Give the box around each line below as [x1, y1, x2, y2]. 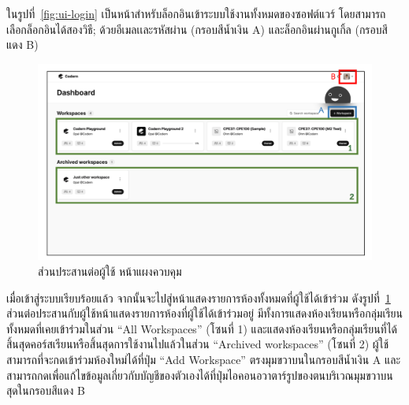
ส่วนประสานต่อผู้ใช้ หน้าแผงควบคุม [38, 263, 182, 280]
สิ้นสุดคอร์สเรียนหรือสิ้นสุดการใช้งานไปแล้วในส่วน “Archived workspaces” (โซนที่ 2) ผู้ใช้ [6, 336, 389, 352]
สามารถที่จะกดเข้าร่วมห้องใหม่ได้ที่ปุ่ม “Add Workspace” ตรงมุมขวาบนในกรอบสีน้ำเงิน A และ [6, 351, 401, 368]
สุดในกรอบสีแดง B [6, 382, 85, 399]
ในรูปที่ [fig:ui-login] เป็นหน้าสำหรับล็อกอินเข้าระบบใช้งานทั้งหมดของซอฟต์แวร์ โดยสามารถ [6, 6, 386, 21]
